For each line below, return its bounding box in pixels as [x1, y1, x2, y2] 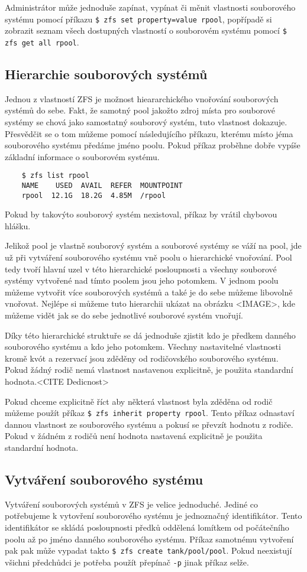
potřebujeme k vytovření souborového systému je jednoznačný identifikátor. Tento [5, 509, 302, 522]
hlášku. [5, 219, 31, 232]
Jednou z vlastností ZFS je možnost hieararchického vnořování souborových [5, 92, 279, 105]
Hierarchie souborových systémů [5, 64, 208, 83]
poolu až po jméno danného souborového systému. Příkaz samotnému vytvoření [5, 532, 294, 545]
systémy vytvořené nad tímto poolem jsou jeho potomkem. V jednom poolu [5, 274, 279, 287]
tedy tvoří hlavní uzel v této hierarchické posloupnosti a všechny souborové [5, 262, 277, 275]
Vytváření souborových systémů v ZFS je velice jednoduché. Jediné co [5, 498, 258, 510]
